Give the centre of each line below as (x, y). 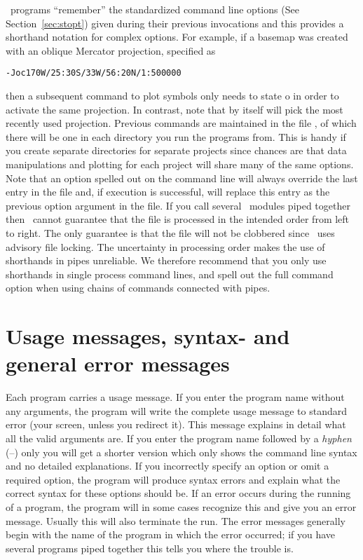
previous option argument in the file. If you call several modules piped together (178, 205)
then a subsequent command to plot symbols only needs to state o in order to (172, 96)
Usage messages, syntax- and (148, 336)
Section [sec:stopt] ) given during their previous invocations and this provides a (175, 23)
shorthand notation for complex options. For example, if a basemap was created (177, 37)
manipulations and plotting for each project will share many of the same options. (180, 164)
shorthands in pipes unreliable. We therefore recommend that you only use (166, 260)
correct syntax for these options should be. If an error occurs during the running (178, 493)
